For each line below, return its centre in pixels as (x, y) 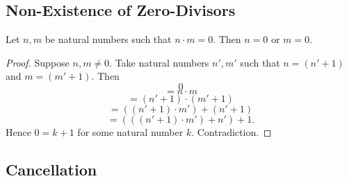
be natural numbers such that (108, 39)
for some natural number (130, 131)
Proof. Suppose (38, 62)
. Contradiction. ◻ (232, 131)
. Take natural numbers (159, 62)
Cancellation (51, 169)
